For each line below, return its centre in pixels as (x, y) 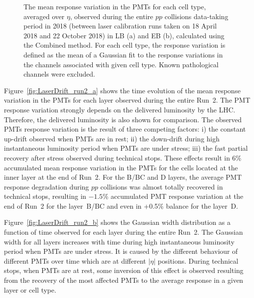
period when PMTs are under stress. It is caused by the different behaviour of (121, 251)
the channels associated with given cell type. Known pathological (121, 64)
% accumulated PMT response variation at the (173, 196)
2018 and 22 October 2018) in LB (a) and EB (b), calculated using (124, 35)
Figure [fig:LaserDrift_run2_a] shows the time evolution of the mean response (122, 90)
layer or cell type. (30, 289)
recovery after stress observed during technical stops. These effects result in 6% (123, 157)
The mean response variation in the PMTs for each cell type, (115, 6)
